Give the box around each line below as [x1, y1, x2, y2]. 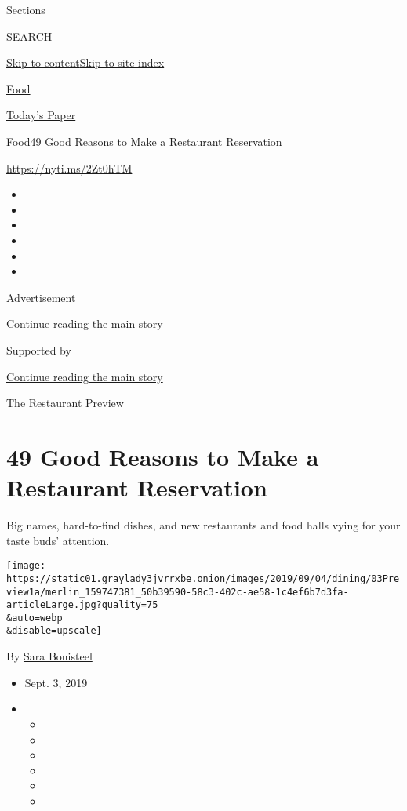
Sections [6, 2, 45, 17]
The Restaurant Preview [6, 395, 124, 411]
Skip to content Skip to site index [6, 54, 165, 71]
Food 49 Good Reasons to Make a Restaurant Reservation [6, 133, 282, 149]
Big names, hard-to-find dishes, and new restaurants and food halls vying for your [6, 517, 401, 533]
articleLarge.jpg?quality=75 [6, 599, 158, 611]
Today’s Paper [6, 107, 76, 123]
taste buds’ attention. [6, 532, 110, 548]
